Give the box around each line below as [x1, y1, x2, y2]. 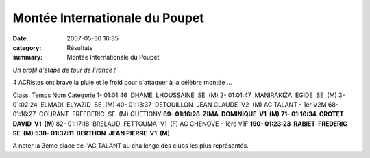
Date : [12, 34, 29, 42]
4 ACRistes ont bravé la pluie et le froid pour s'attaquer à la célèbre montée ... [12, 79, 232, 87]
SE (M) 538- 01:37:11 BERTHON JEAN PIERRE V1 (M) [12, 129, 171, 137]
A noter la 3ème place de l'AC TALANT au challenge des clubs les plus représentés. [12, 142, 249, 150]
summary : [12, 53, 43, 62]
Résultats [66, 43, 93, 51]
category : [12, 43, 42, 51]
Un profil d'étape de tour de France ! [12, 66, 116, 74]
